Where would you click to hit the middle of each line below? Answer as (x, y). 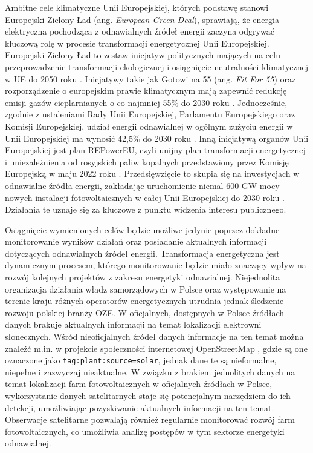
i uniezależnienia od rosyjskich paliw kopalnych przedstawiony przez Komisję (147, 161)
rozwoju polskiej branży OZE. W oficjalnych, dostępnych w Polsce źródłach (145, 312)
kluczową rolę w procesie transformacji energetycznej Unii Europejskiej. (137, 43)
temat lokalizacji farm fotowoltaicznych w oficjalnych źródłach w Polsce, (139, 384)
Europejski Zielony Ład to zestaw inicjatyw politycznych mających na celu (143, 55)
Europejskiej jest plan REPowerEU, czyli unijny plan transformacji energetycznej (155, 150)
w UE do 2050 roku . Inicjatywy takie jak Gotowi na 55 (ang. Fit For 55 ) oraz (150, 78)
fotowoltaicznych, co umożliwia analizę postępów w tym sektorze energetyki (145, 431)
